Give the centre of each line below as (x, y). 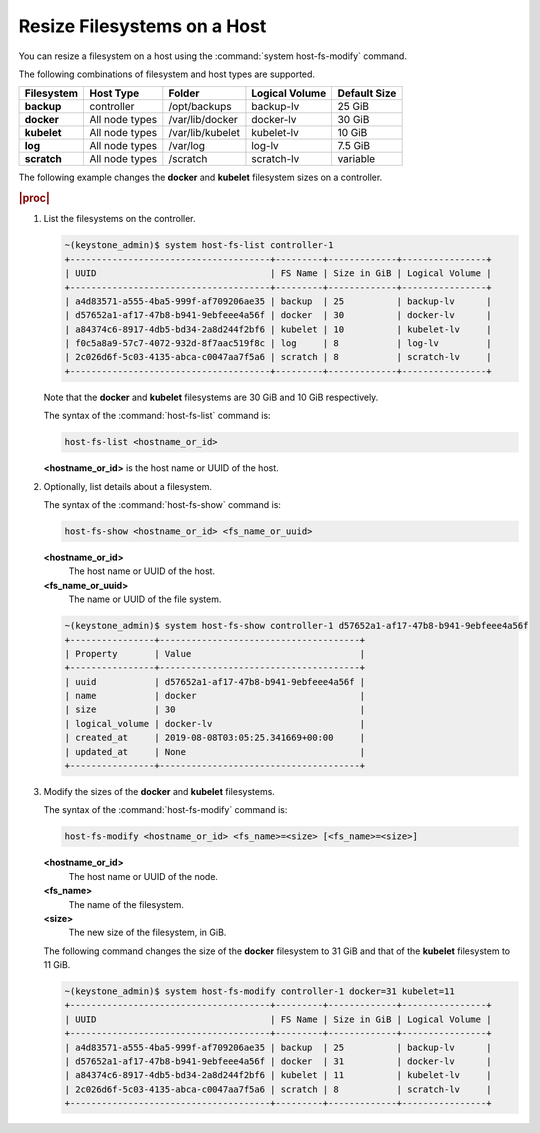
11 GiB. (57, 965)
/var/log (186, 146)
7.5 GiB (353, 146)
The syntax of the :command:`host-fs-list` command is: (157, 416)
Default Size (367, 93)
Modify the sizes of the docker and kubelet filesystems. (159, 792)
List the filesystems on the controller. (119, 219)
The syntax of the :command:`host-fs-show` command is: (162, 504)
